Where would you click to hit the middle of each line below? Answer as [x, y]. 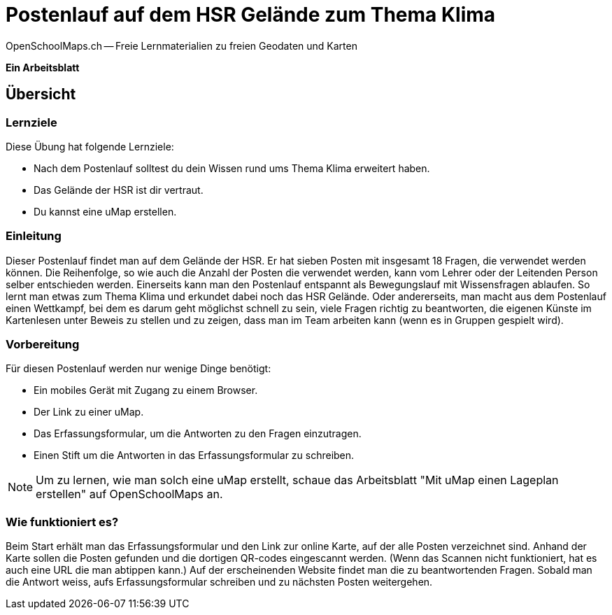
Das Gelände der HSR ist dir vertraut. [119, 190]
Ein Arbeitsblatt [43, 67]
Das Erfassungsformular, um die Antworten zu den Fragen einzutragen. [198, 434]
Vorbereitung [43, 345]
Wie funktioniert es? [62, 522]
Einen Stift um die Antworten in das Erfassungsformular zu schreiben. [194, 455]
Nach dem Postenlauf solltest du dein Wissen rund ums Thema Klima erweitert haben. [232, 168]
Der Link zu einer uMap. [89, 412]
